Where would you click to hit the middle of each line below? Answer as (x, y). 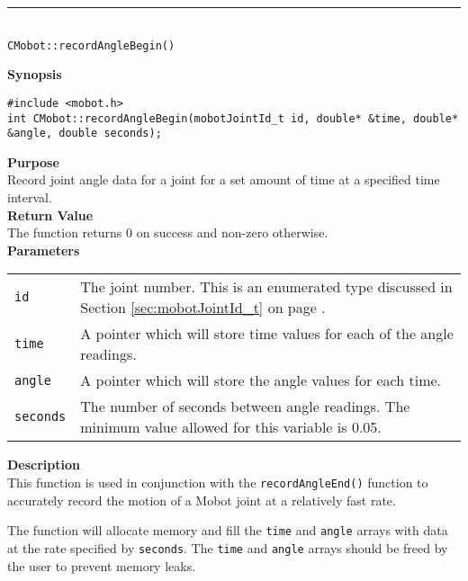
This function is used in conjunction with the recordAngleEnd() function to (218, 482)
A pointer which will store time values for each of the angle (267, 334)
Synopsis (35, 74)
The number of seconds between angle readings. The (245, 407)
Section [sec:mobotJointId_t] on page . (203, 308)
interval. (30, 197)
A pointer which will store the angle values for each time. (261, 380)
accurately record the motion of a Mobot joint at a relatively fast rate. (202, 500)
